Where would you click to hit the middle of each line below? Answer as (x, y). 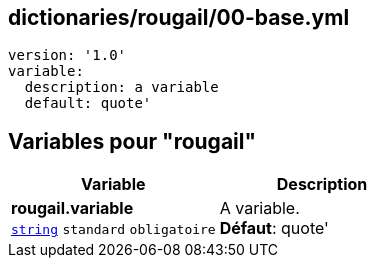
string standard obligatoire (113, 230)
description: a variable (121, 87)
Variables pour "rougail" (132, 141)
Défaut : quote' (274, 228)
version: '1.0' (67, 55)
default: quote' (88, 103)
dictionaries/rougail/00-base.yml (179, 17)
